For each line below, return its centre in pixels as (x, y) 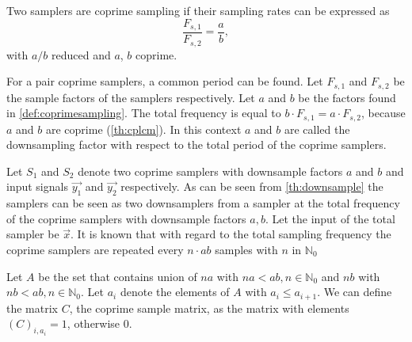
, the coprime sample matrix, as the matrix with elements (209, 308)
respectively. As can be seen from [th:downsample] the (252, 186)
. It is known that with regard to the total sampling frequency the (231, 234)
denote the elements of (175, 292)
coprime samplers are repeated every (95, 249)
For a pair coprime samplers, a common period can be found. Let (165, 81)
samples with (246, 249)
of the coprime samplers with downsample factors (126, 218)
